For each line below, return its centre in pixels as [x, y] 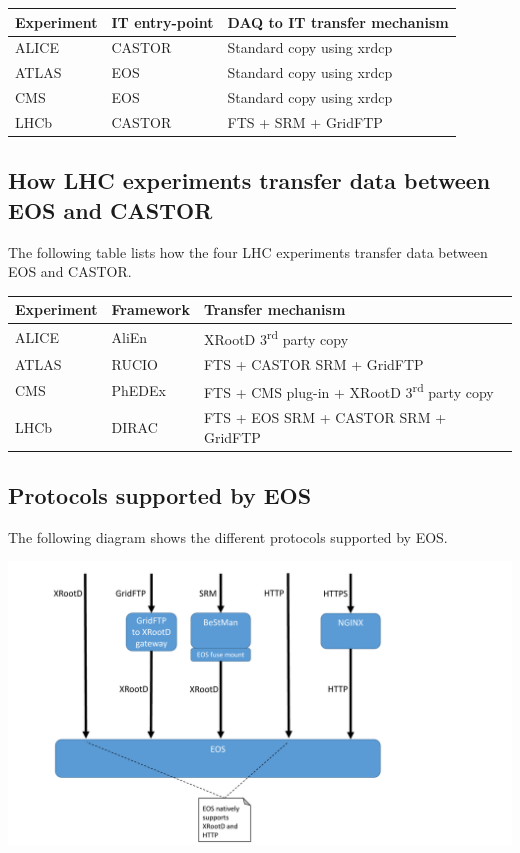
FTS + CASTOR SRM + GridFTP [313, 363]
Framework [150, 309]
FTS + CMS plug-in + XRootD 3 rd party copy [348, 391]
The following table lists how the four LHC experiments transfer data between [248, 251]
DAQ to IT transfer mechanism [338, 21]
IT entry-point [162, 21]
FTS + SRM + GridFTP [305, 121]
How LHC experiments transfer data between [249, 180]
